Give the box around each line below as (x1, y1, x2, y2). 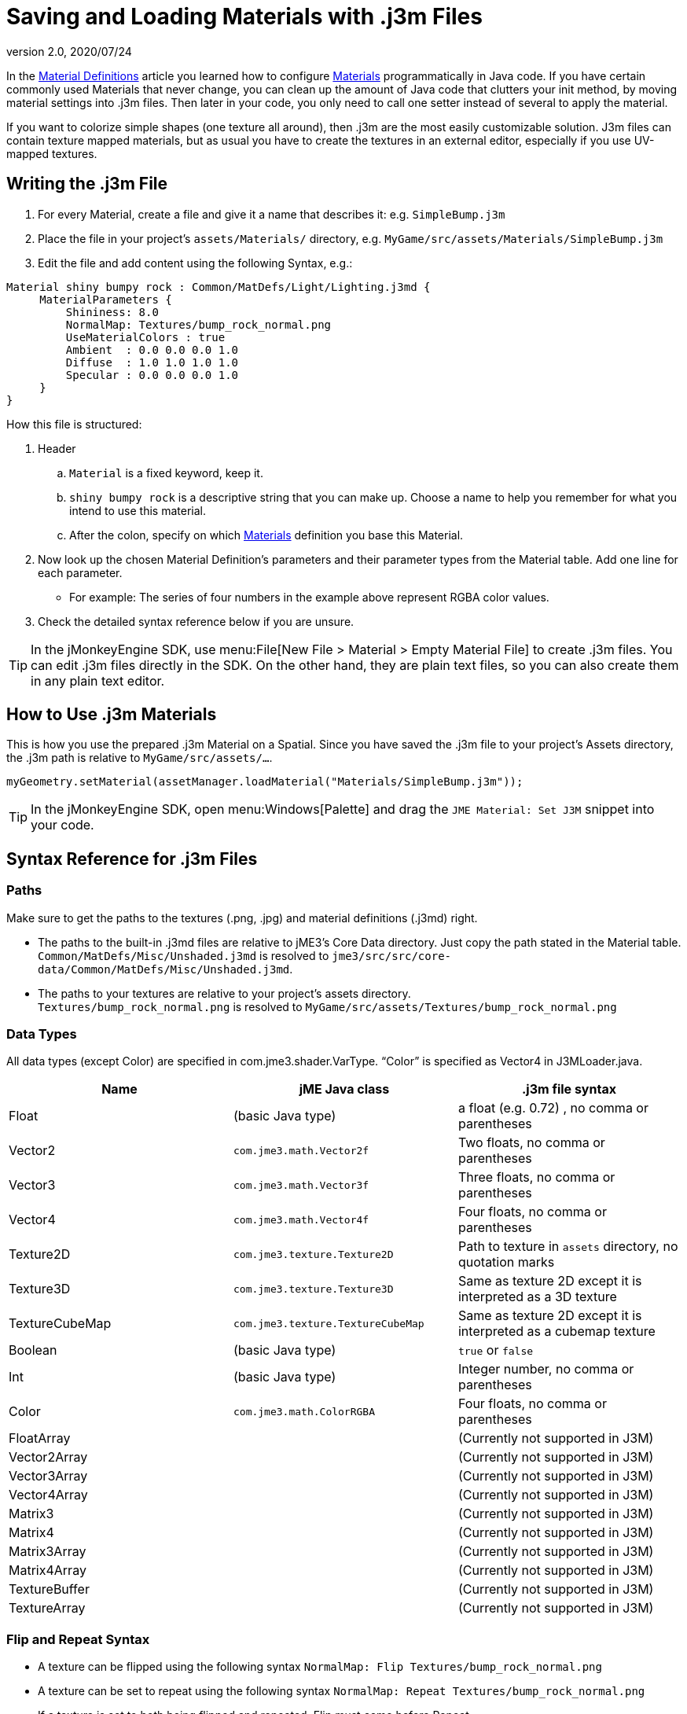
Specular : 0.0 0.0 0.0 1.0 (65, 368, 239, 381)
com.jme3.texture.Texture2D (233, 1248, 394, 1260)
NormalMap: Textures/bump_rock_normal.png (65, 318, 332, 331)
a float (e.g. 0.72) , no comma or (457, 1100, 648, 1116)
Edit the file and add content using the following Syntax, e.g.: (38, 256, 353, 270)
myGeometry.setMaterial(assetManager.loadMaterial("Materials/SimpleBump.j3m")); (6, 775, 524, 789)
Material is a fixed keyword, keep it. (69, 465, 263, 480)
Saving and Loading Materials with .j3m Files (6, 3, 483, 30)
